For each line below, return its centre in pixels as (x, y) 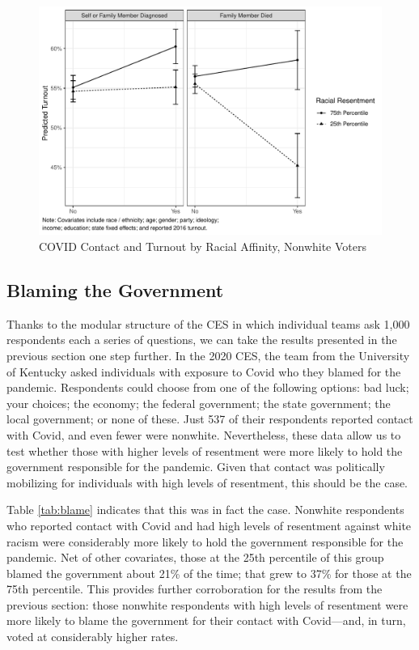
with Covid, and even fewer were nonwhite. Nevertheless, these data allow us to (204, 434)
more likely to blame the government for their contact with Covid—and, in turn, (206, 620)
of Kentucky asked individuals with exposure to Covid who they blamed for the (204, 371)
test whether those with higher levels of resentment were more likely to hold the (205, 450)
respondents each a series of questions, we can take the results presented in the (202, 340)
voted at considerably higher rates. (93, 637)
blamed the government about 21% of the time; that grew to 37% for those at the (209, 573)
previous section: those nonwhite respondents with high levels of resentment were (207, 604)
